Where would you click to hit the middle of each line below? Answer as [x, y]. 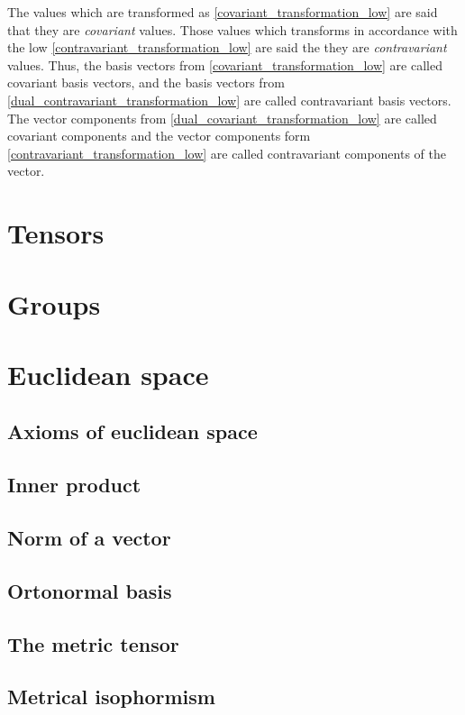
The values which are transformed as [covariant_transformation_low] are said [223, 12]
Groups [54, 303]
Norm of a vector [89, 538]
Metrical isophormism [111, 697]
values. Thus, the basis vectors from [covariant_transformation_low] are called [225, 64]
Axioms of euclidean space [132, 431]
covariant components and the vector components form [159, 136]
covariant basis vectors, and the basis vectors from [146, 82]
